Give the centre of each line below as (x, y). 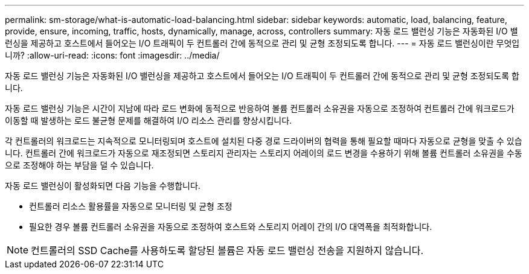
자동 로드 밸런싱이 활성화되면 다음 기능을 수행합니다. (103, 186)
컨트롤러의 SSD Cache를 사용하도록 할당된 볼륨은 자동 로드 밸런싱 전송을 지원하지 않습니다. (227, 250)
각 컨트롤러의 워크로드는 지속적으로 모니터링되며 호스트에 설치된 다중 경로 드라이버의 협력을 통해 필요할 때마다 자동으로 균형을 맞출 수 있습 (264, 141)
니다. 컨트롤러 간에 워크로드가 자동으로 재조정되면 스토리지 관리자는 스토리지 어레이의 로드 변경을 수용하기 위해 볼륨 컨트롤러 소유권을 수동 (264, 153)
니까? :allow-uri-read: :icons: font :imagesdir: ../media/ (112, 55)
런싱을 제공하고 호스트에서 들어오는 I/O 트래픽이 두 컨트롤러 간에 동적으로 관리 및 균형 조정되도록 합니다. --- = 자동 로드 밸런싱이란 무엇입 (262, 43)
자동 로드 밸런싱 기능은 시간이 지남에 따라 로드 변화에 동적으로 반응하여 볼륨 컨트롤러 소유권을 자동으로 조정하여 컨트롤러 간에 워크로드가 (260, 108)
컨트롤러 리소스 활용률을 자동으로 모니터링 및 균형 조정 (131, 206)
